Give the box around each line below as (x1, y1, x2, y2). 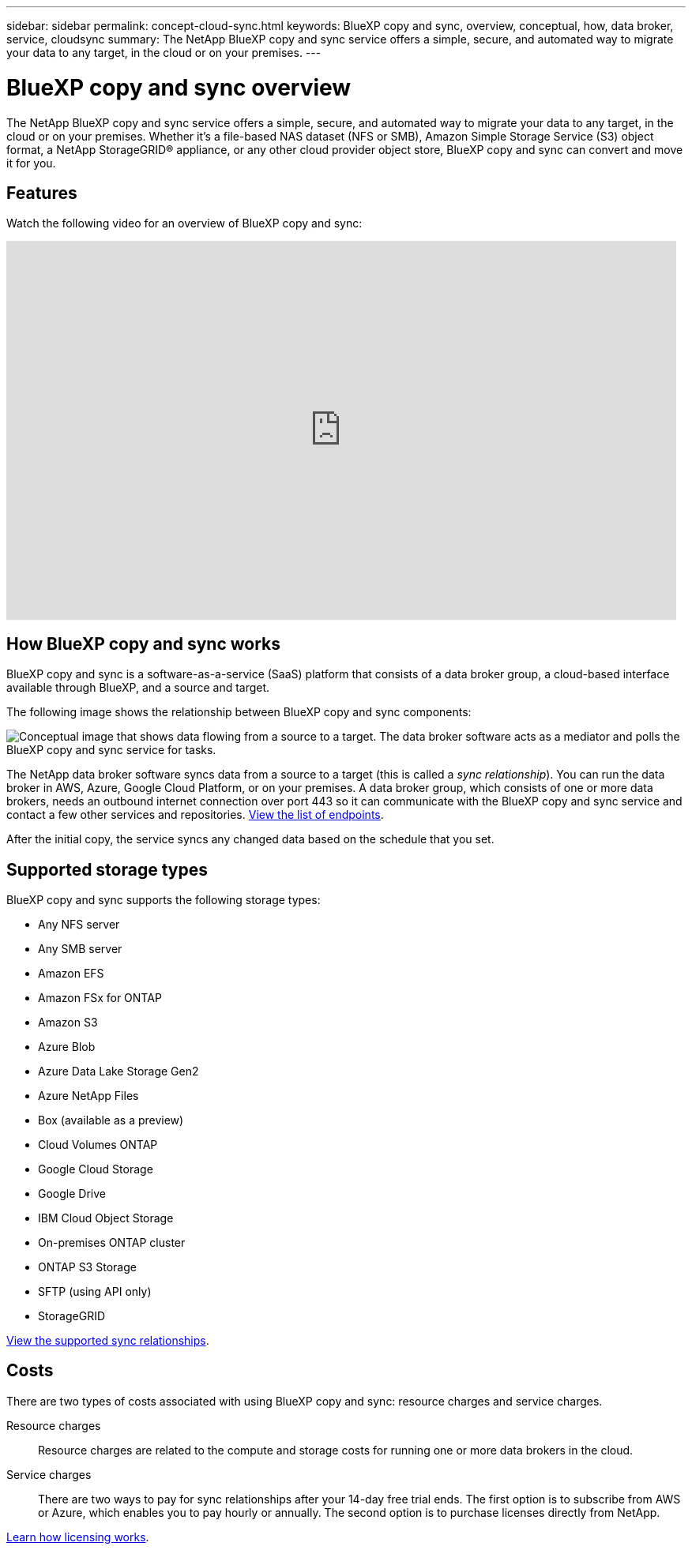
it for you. (6, 156, 56, 170)
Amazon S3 (38, 1015, 98, 1030)
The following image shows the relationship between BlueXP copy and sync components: (6, 705, 472, 719)
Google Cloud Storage (38, 1162, 153, 1177)
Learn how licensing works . (6, 1529, 149, 1544)
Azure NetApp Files (38, 1089, 139, 1103)
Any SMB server (38, 942, 122, 956)
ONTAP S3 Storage (38, 1260, 137, 1274)
